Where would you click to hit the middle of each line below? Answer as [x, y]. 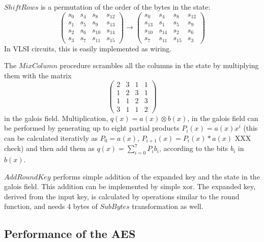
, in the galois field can [223, 118]
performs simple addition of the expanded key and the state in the [156, 176]
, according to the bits [194, 148]
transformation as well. [168, 206]
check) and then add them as [49, 148]
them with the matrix [38, 75]
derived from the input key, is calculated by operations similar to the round [122, 196]
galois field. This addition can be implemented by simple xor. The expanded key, [130, 186]
